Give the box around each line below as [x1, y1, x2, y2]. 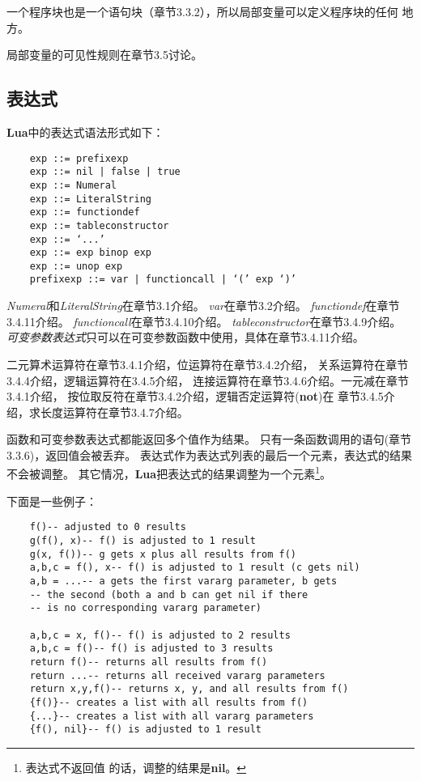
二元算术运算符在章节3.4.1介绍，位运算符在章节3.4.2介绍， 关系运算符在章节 [6, 355, 409, 372]
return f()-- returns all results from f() [29, 656, 268, 668]
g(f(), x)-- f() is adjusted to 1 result [29, 534, 256, 546]
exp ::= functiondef [29, 206, 140, 219]
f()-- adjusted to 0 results [29, 521, 186, 533]
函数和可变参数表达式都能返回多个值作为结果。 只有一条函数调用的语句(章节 [6, 431, 412, 448]
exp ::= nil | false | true [29, 166, 181, 178]
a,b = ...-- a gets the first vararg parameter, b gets [29, 575, 338, 587]
